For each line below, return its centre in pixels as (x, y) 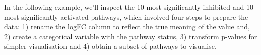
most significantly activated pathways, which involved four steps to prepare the (126, 16)
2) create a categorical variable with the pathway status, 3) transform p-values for (131, 36)
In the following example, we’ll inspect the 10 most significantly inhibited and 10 (129, 7)
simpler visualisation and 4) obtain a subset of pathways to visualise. (110, 46)
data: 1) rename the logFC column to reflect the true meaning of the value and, (127, 26)
